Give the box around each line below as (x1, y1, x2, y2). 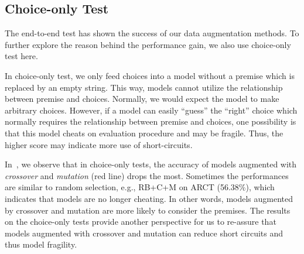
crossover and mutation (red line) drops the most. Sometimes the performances (5, 169, 289, 181)
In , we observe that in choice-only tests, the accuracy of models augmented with (5, 158, 297, 170)
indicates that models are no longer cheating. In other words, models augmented (5, 192, 293, 204)
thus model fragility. (5, 238, 77, 250)
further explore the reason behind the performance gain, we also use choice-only (5, 38, 291, 50)
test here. (5, 50, 38, 62)
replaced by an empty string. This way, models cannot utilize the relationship (5, 81, 283, 93)
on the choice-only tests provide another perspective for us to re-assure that (5, 215, 276, 228)
